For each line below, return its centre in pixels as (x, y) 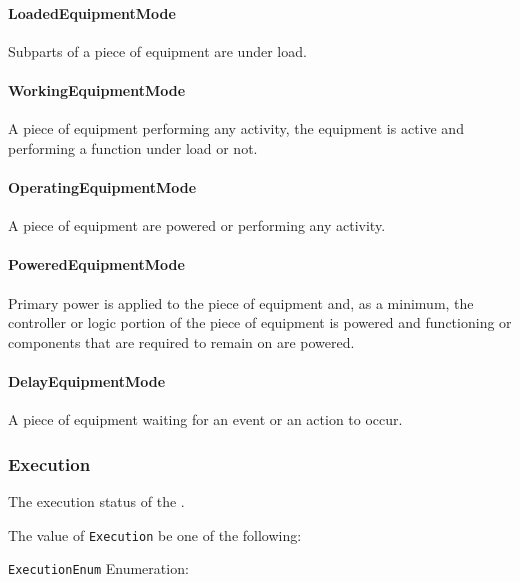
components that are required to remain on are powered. (181, 341)
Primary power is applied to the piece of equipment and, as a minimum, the (241, 302)
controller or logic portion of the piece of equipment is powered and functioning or (260, 322)
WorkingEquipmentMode (97, 89)
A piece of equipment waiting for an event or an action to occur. (205, 419)
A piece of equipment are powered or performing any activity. (197, 225)
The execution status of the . (96, 500)
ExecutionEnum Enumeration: (98, 568)
